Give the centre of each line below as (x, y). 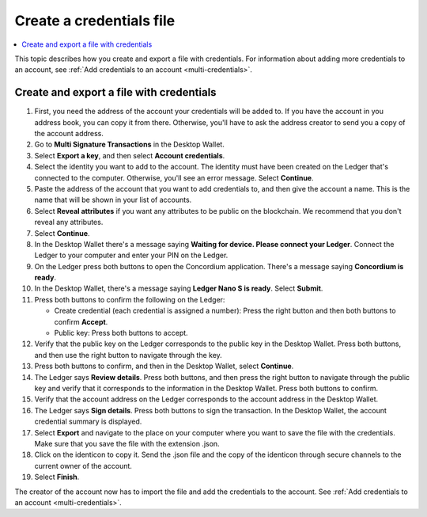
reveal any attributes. (69, 222)
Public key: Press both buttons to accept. (121, 333)
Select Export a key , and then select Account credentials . (130, 155)
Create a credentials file (95, 21)
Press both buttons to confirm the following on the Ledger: (130, 299)
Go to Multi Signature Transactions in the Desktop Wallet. (129, 144)
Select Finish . (57, 477)
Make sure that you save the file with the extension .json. (127, 443)
